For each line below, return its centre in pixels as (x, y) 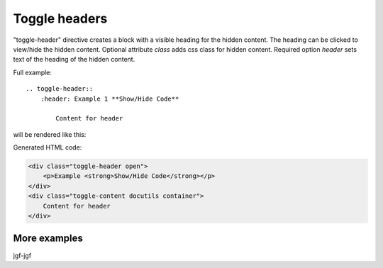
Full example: (33, 72)
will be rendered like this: (50, 134)
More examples (48, 239)
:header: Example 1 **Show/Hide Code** (110, 99)
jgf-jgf (22, 255)
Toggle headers (60, 18)
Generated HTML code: (48, 147)
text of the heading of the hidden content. (74, 60)
